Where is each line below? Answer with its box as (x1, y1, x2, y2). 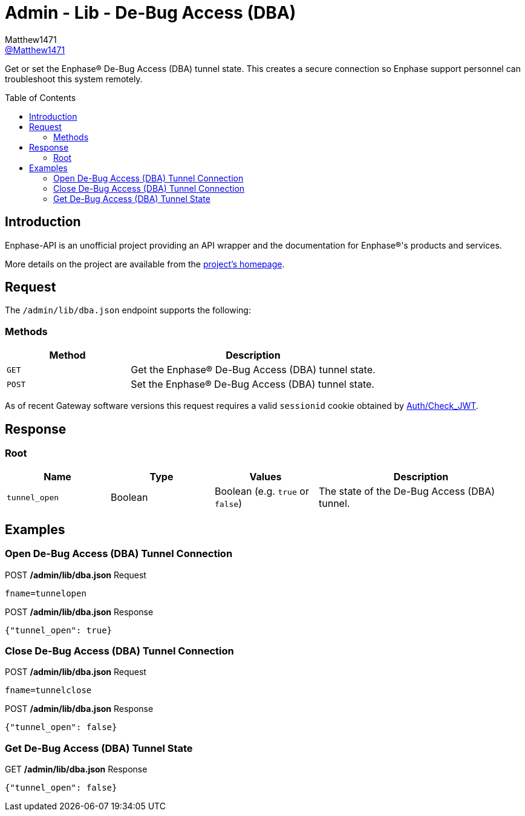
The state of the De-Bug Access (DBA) (319, 485, 495, 498)
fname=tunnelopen (5, 588, 86, 598)
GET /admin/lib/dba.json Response (5, 764, 148, 775)
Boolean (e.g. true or (215, 485, 309, 498)
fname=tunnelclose (5, 685, 92, 696)
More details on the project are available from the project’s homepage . (5, 258, 285, 269)
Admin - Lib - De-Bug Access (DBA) (5, 2, 296, 23)
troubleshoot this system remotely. (5, 73, 143, 84)
